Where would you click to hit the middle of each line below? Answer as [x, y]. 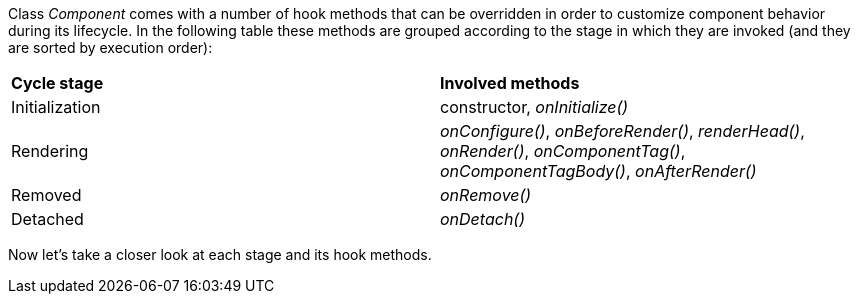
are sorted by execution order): [110, 47]
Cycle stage [57, 83]
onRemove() [486, 195]
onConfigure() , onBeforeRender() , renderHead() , [622, 131]
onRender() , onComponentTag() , [563, 151]
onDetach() [482, 219]
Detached [47, 219]
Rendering [50, 151]
